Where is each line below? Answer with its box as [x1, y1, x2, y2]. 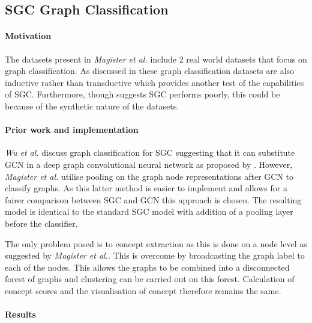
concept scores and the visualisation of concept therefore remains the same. [5, 284, 281, 297]
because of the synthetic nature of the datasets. [5, 99, 179, 112]
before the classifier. [5, 217, 78, 229]
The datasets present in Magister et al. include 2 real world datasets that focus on [5, 52, 307, 65]
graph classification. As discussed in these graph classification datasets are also [5, 64, 295, 77]
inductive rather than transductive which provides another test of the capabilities [5, 76, 304, 88]
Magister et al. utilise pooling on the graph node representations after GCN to [5, 170, 294, 182]
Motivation [5, 29, 52, 42]
